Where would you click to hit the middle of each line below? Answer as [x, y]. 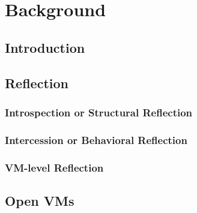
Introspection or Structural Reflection [99, 112]
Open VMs [40, 200]
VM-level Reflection [54, 167]
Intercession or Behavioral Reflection [96, 139]
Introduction [45, 47]
